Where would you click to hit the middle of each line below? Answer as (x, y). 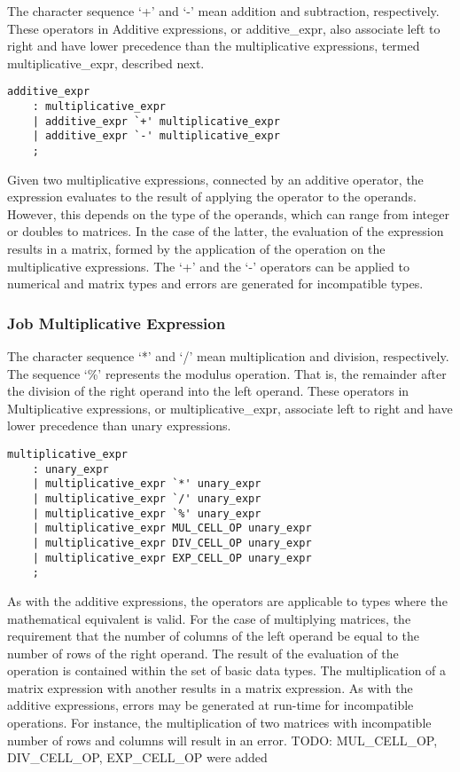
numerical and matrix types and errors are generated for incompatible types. (215, 284)
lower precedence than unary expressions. (119, 425)
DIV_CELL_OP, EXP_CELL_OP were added (137, 757)
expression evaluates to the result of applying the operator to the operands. (212, 197)
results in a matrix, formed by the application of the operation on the (196, 249)
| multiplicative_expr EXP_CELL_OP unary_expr (172, 558)
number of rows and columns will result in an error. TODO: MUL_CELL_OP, (222, 740)
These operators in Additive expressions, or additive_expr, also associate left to (224, 28)
